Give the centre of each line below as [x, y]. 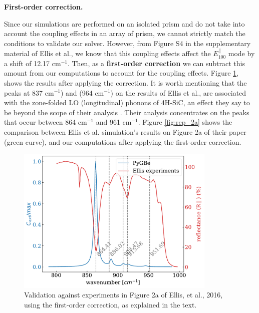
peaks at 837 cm [29, 92]
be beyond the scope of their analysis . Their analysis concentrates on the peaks [127, 112]
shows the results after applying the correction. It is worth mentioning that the [125, 82]
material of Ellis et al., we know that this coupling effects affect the [107, 53]
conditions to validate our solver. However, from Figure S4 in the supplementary [127, 43]
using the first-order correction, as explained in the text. [110, 304]
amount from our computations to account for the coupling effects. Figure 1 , [121, 73]
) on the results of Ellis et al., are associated [178, 92]
